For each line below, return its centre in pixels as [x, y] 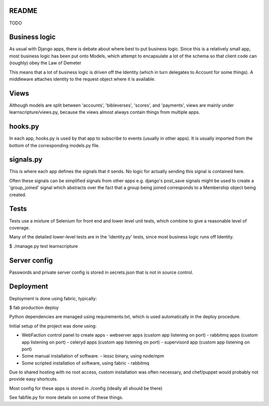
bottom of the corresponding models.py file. [54, 145]
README [23, 11]
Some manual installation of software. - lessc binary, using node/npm [93, 356]
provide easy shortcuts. [34, 379]
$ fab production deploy [34, 307]
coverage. [19, 227]
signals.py [26, 160]
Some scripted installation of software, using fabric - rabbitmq [85, 363]
